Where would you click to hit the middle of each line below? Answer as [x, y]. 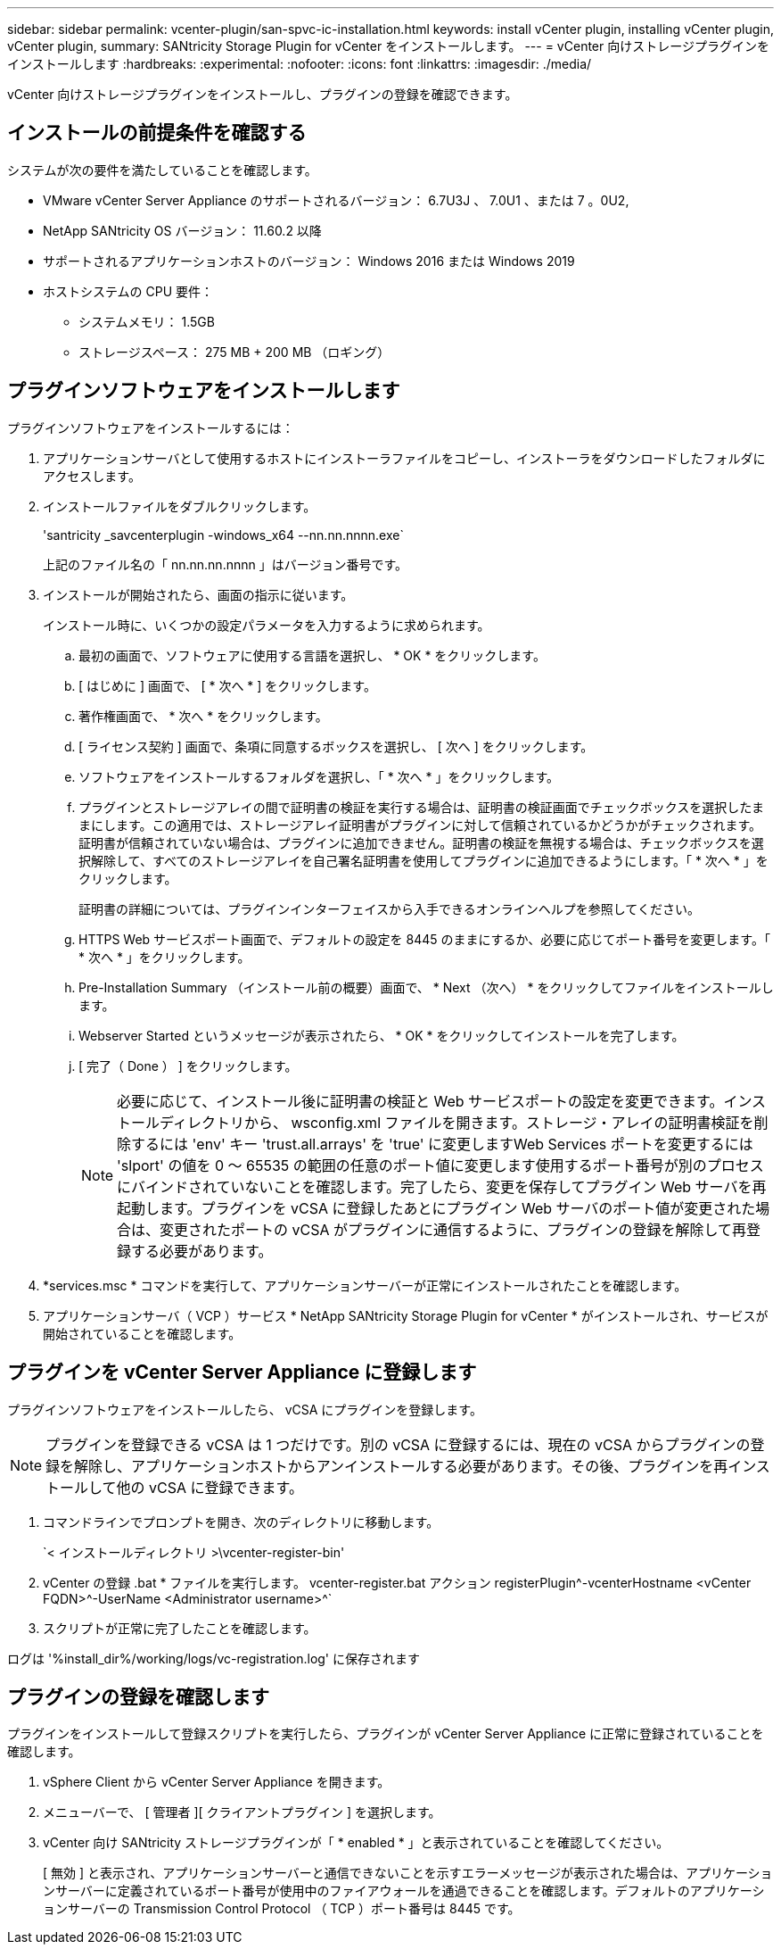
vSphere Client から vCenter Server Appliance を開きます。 [217, 1782]
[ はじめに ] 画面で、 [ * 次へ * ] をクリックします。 [227, 685]
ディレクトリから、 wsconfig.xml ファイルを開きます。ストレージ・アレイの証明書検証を [457, 1122]
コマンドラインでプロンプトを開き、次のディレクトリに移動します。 [241, 1522]
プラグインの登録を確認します [138, 1696]
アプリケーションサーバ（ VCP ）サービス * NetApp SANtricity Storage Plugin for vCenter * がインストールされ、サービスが [406, 1315]
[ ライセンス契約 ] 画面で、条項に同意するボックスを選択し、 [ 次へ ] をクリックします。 [336, 746]
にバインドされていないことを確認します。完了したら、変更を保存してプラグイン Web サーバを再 [442, 1186]
